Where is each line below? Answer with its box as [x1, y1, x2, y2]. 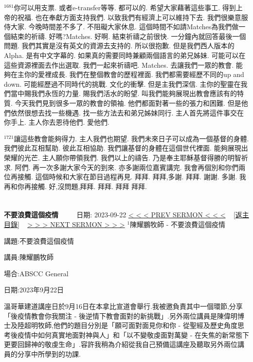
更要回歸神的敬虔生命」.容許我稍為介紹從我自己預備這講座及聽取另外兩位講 [4, 339, 244, 349]
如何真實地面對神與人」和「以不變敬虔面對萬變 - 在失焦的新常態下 [37, 329, 249, 340]
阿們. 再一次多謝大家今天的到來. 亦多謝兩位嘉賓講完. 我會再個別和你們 [15, 162, 239, 172]
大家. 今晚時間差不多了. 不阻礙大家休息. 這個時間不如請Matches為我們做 [10, 21, 239, 32]
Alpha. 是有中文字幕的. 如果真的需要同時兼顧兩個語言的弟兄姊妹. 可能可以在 [4, 50, 246, 60]
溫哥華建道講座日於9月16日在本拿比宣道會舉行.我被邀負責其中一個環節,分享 [4, 301, 243, 311]
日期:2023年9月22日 [4, 285, 64, 295]
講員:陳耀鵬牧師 [4, 252, 54, 262]
